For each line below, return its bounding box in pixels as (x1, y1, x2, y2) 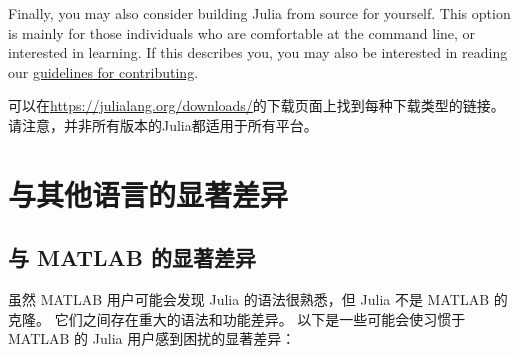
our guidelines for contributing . (8, 61, 199, 82)
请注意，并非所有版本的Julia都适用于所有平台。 (8, 114, 318, 135)
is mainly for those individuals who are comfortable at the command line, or (8, 22, 476, 43)
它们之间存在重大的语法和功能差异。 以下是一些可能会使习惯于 (54, 308, 466, 329)
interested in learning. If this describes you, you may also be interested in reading (8, 42, 508, 63)
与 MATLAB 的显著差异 (8, 242, 257, 273)
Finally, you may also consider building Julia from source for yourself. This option (8, 3, 511, 23)
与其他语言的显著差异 (8, 173, 289, 214)
